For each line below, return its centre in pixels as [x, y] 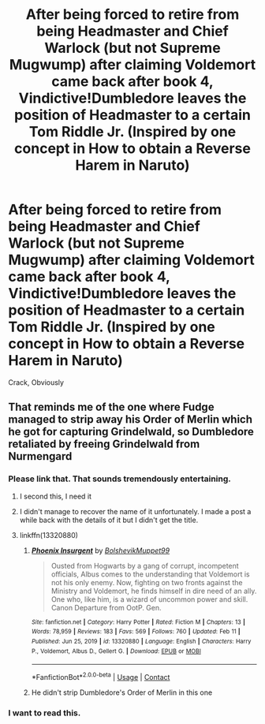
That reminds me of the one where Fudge [111, 407]
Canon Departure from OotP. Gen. [106, 607]
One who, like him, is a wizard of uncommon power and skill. [149, 599]
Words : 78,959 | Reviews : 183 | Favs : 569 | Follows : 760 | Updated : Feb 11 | [136, 632]
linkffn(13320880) [49, 535]
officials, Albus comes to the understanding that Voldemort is [150, 574]
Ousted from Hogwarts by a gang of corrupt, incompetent [145, 565]
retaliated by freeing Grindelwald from [104, 444]
